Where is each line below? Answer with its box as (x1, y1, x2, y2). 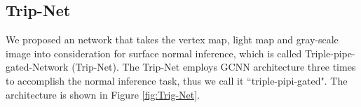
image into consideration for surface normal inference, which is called (6, 45, 302, 60)
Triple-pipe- (305, 45, 355, 60)
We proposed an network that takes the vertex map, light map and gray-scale (6, 32, 339, 47)
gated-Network (6, 59, 69, 74)
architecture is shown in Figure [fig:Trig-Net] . (6, 87, 200, 101)
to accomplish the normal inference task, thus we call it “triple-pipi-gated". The (6, 73, 348, 87)
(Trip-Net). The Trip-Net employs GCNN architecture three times (71, 59, 356, 74)
